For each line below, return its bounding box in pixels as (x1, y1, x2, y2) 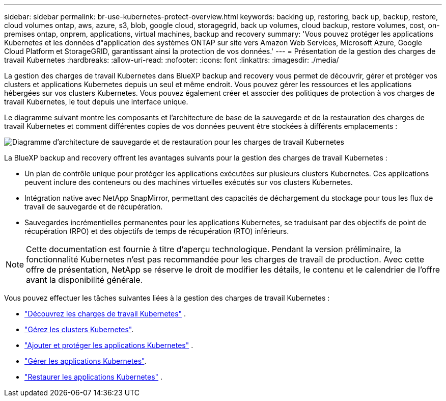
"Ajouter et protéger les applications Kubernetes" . (24, 341, 193, 350)
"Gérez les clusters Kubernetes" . (24, 325, 134, 334)
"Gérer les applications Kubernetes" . (24, 357, 147, 365)
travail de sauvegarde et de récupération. (24, 202, 163, 211)
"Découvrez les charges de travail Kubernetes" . (24, 309, 186, 318)
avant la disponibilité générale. (26, 275, 143, 285)
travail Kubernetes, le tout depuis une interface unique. (4, 97, 188, 106)
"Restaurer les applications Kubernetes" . (24, 372, 163, 381)
